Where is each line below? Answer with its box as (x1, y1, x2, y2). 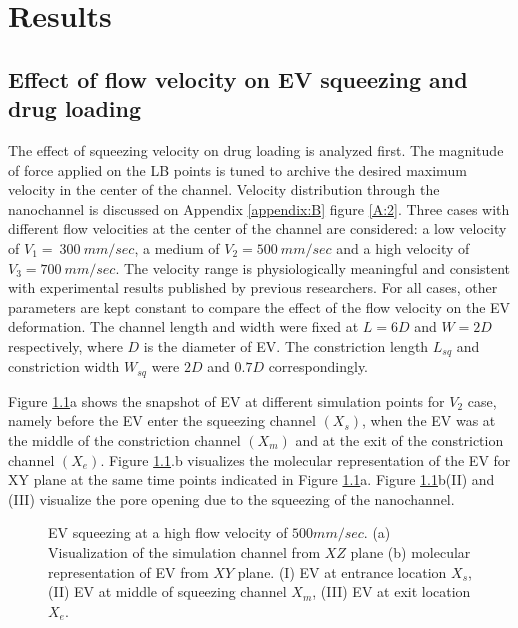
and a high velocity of (336, 237, 470, 258)
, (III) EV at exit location (312, 581, 471, 602)
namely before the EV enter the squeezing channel (8, 410, 316, 431)
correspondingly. (268, 356, 369, 377)
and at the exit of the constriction (295, 430, 504, 450)
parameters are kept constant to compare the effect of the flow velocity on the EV (8, 296, 511, 317)
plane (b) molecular (350, 541, 471, 562)
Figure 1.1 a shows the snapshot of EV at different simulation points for (8, 390, 445, 411)
